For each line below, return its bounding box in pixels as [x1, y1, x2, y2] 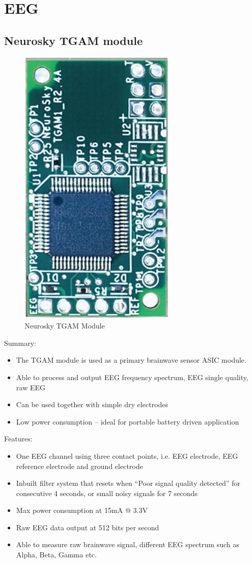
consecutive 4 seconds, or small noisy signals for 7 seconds [16, 487, 198, 498]
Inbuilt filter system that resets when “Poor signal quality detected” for [16, 478, 241, 488]
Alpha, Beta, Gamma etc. [16, 549, 97, 560]
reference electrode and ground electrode [16, 460, 143, 471]
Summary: [4, 337, 36, 348]
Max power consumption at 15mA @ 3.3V [16, 505, 148, 515]
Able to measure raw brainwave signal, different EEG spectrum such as [16, 539, 239, 550]
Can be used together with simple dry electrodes [16, 399, 168, 410]
